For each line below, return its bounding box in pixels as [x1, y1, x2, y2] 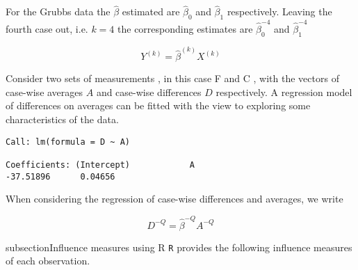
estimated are [122, 4, 180, 19]
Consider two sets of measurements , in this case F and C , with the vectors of [6, 71, 339, 86]
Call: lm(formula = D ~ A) [6, 136, 130, 147]
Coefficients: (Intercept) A [6, 159, 195, 170]
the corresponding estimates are [117, 21, 253, 35]
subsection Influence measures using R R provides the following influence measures [6, 239, 352, 254]
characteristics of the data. [6, 111, 119, 126]
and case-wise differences [96, 84, 202, 99]
